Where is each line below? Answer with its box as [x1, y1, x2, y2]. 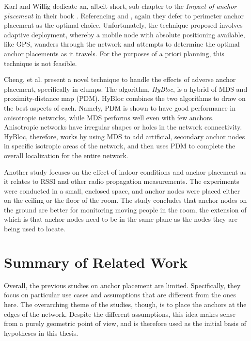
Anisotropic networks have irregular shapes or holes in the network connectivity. [4, 122, 242, 132]
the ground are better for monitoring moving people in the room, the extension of [4, 204, 247, 214]
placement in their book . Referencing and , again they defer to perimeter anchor [4, 10, 244, 20]
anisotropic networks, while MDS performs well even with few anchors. [4, 112, 214, 122]
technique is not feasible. [4, 58, 77, 68]
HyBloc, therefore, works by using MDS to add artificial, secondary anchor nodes [4, 131, 245, 141]
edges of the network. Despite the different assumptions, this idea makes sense [4, 309, 236, 319]
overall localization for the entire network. [4, 150, 128, 160]
